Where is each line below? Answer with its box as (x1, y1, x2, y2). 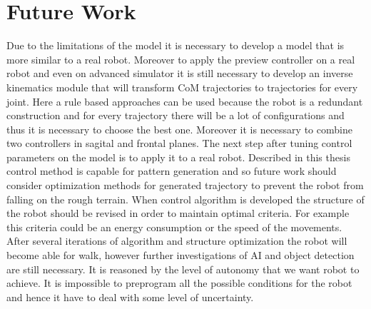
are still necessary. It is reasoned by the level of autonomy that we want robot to (6, 261, 360, 276)
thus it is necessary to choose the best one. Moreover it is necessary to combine (6, 121, 352, 136)
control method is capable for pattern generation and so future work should (6, 163, 337, 178)
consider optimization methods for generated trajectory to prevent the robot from (6, 178, 364, 193)
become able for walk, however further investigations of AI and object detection (6, 248, 355, 263)
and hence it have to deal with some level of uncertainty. (6, 289, 254, 304)
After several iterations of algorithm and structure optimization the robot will (6, 233, 347, 248)
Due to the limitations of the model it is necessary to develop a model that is (6, 38, 345, 53)
